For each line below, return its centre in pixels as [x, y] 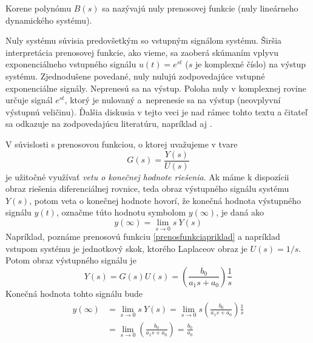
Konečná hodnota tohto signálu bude [74, 293]
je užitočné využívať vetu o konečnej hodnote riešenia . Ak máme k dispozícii [147, 176]
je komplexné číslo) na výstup [251, 64]
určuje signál [29, 100]
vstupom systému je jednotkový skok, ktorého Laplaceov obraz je [126, 248]
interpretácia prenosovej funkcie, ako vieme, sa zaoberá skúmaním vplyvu [142, 52]
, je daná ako [240, 212]
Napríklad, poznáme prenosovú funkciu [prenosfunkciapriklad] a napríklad [143, 236]
